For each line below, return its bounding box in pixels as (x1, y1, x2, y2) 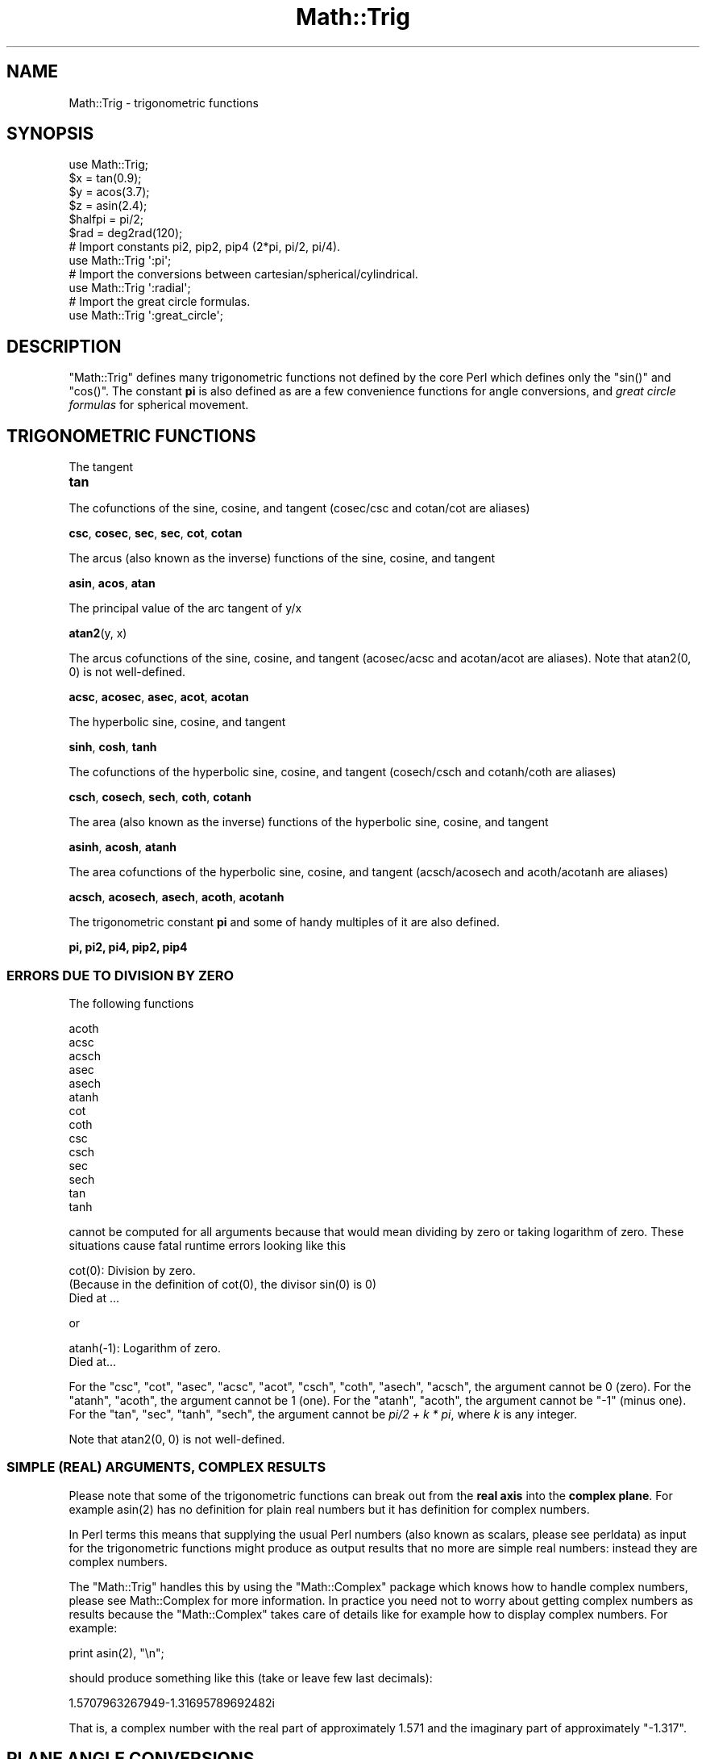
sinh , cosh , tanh (69, 740, 157, 754)
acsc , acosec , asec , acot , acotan (69, 690, 249, 704)
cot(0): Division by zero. (69, 1263, 196, 1277)
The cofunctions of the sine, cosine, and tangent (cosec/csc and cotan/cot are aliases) (69, 501, 530, 516)
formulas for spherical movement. (69, 398, 249, 412)
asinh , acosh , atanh (69, 840, 176, 854)
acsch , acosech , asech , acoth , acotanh (69, 890, 284, 905)
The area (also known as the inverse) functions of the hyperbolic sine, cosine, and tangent (69, 815, 549, 829)
